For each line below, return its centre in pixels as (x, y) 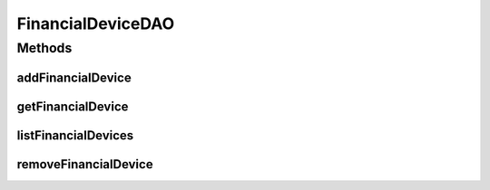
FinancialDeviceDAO (96, 24)
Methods (44, 48)
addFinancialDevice (74, 77)
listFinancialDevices (75, 135)
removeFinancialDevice (85, 164)
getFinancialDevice (73, 106)
